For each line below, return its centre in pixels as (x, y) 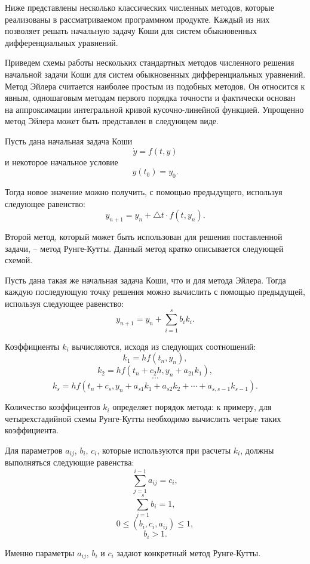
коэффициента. (32, 430)
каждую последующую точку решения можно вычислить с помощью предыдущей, (155, 292)
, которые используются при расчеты (164, 450)
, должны (257, 450)
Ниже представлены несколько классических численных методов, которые (139, 7)
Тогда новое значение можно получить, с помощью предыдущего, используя (144, 191)
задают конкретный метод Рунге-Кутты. (189, 552)
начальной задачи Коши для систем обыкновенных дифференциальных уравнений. (155, 74)
